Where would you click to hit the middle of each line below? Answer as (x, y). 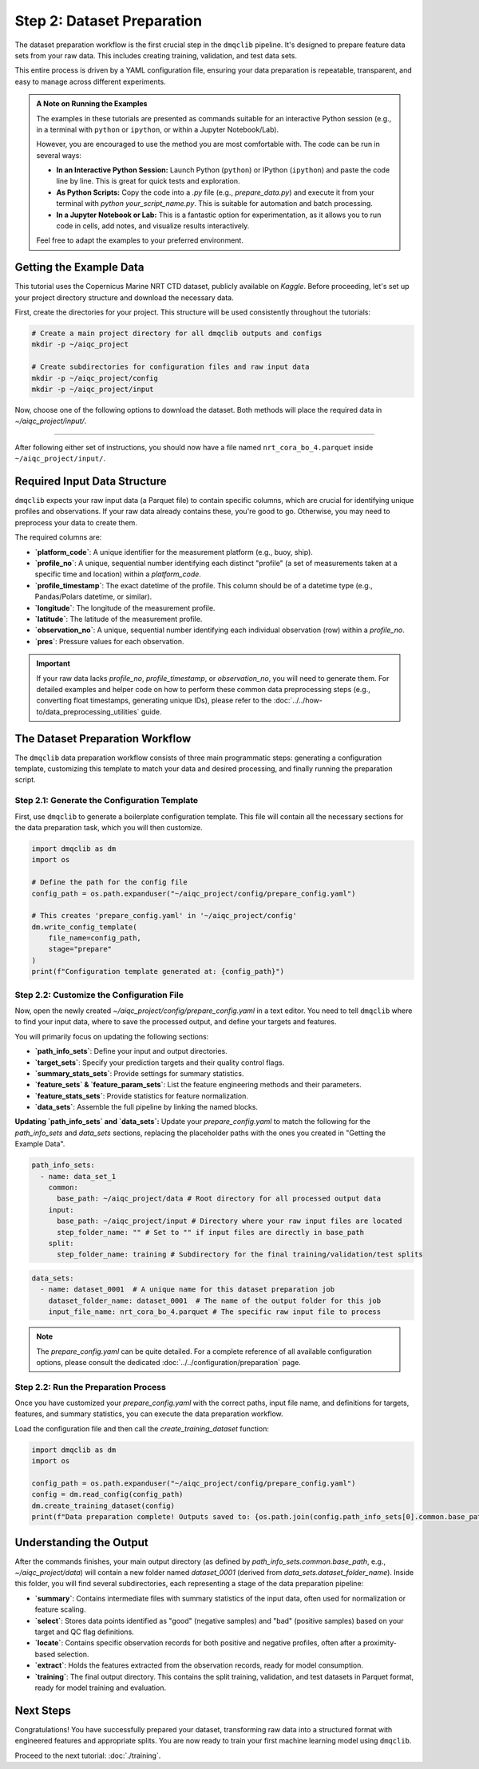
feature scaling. (60, 1609)
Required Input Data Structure (91, 481)
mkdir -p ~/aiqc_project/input (93, 390)
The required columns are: (58, 537)
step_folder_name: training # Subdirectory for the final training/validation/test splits (240, 1255)
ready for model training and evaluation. (101, 1688)
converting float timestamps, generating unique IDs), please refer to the (154, 700)
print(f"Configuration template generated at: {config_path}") (158, 972)
